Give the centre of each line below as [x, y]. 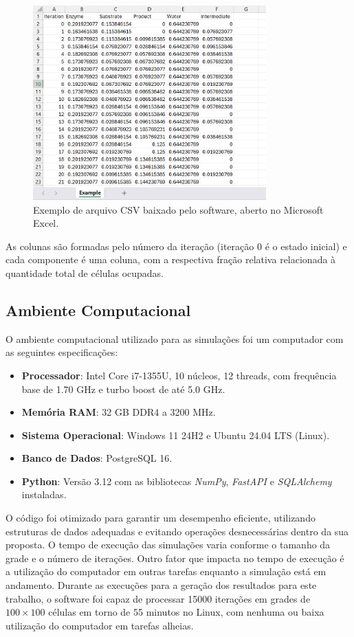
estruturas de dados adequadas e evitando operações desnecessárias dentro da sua [177, 531]
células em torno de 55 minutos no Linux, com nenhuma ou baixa [186, 612]
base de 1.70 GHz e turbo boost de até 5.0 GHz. [123, 389]
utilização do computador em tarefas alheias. [100, 625]
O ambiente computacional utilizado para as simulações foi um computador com [175, 338]
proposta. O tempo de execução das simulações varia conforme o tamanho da [168, 545]
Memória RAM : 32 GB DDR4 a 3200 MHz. [119, 412]
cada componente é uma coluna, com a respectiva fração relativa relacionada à [171, 259]
